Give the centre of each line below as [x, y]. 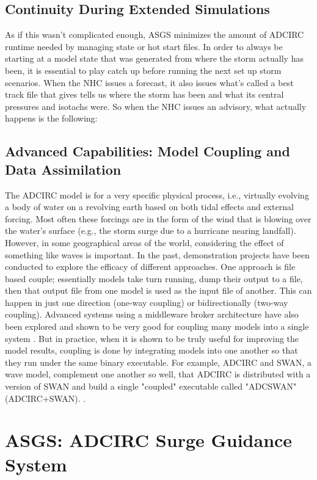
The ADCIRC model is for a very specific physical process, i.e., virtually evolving [157, 195]
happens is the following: [51, 118]
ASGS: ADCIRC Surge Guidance [149, 440]
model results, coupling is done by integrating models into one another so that [151, 350]
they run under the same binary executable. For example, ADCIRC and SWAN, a [158, 362]
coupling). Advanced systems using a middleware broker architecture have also [152, 314]
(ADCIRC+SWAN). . [46, 398]
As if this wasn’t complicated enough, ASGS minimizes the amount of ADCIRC [155, 35]
